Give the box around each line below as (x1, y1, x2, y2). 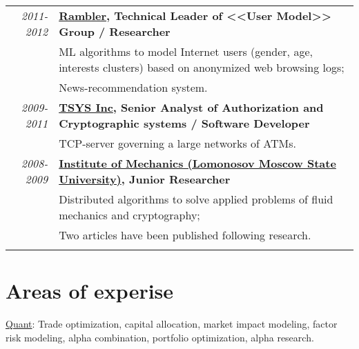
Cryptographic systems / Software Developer (59, 115, 310, 131)
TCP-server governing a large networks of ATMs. (59, 135, 296, 151)
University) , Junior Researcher (59, 171, 231, 187)
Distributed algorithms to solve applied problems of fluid (59, 191, 333, 207)
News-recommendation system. (59, 79, 208, 95)
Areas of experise (6, 277, 174, 305)
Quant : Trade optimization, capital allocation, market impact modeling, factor (6, 317, 338, 331)
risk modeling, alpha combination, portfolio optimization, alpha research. (6, 330, 314, 344)
